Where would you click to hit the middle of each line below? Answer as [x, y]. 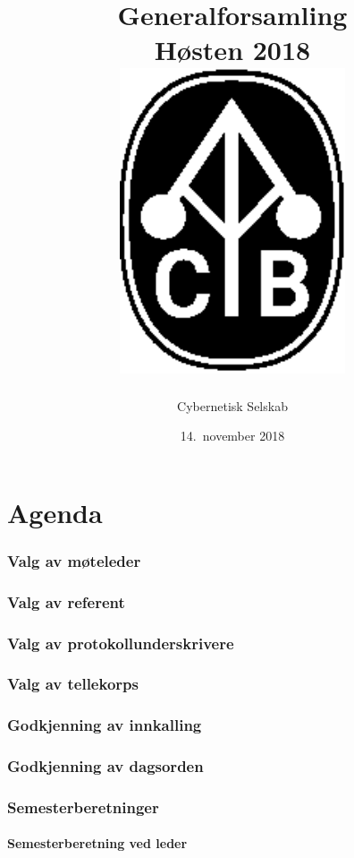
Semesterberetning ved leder [97, 843]
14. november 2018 [232, 436]
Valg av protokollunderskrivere [121, 643]
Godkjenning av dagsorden [105, 766]
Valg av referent [66, 601]
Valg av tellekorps [73, 684]
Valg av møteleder [74, 560]
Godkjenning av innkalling [105, 725]
